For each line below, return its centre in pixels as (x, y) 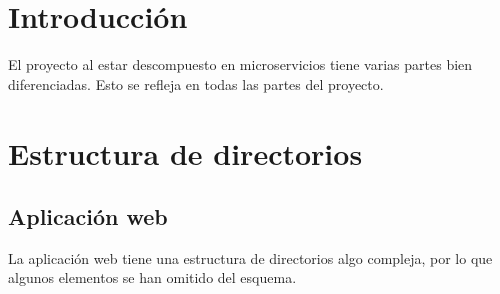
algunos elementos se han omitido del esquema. (152, 277)
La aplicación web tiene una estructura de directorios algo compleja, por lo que (250, 257)
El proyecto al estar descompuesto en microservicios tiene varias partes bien (240, 64)
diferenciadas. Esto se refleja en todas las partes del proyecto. (196, 83)
